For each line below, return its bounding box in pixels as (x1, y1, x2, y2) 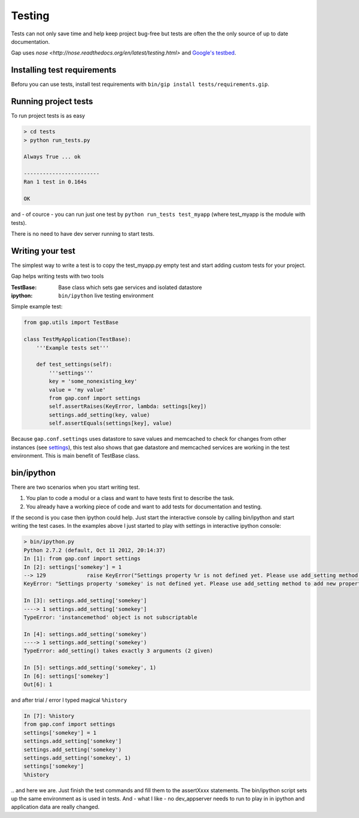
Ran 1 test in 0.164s (23, 179, 87, 185)
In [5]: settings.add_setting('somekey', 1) (23, 664, 157, 671)
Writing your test (11, 246, 76, 256)
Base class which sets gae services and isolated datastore (58, 284, 203, 291)
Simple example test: (11, 303, 63, 310)
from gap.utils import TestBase (23, 319, 119, 326)
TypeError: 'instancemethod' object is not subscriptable (23, 613, 197, 621)
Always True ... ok (23, 154, 81, 160)
